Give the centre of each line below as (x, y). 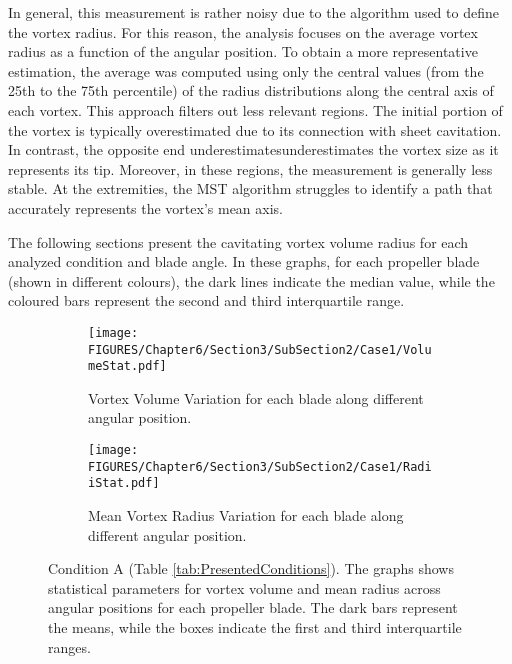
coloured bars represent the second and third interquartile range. (206, 300)
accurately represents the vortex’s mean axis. (145, 207)
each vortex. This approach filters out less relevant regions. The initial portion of (255, 109)
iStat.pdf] (124, 483)
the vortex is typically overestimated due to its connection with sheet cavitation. (255, 129)
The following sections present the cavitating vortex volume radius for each (238, 241)
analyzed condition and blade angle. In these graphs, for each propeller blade (244, 261)
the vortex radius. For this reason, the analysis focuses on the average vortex (243, 31)
